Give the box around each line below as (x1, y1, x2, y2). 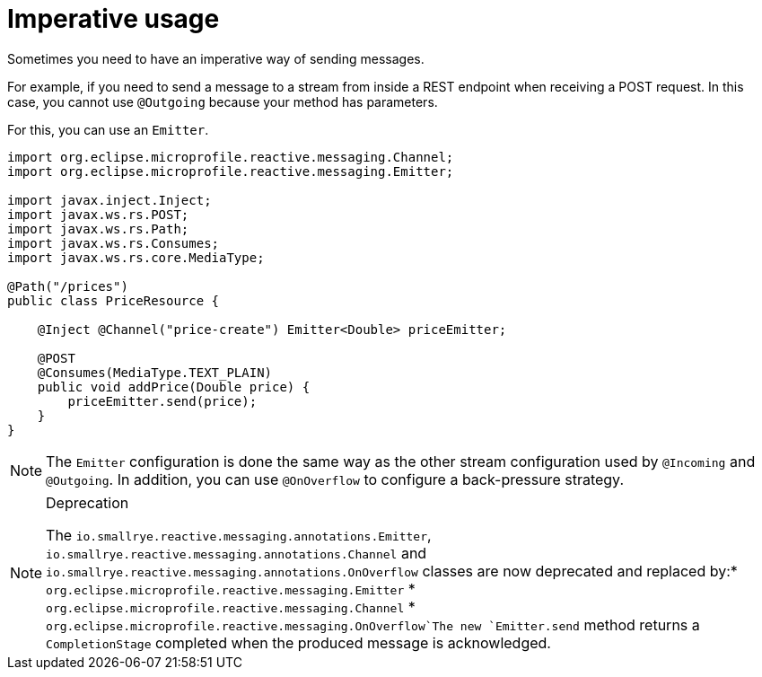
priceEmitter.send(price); (67, 393, 258, 409)
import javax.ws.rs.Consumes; (7, 235, 220, 251)
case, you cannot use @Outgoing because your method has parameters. (7, 93, 438, 110)
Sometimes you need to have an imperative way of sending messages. (7, 50, 425, 66)
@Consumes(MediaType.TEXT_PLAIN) (37, 365, 273, 380)
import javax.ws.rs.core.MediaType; (7, 250, 265, 265)
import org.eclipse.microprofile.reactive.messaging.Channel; (7, 149, 454, 164)
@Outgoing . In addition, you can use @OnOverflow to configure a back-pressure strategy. (46, 470, 625, 488)
